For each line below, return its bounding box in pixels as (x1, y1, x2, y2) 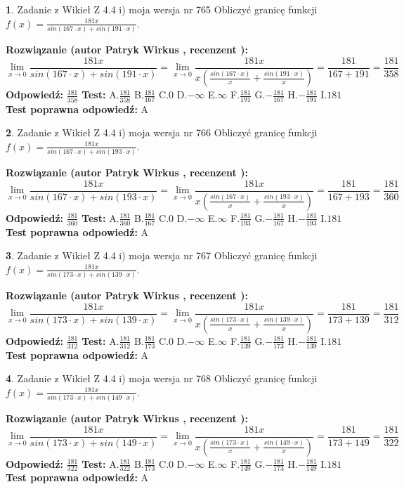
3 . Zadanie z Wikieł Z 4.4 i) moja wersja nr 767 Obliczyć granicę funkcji (6, 248, 318, 263)
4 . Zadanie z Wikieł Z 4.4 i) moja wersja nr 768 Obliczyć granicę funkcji (6, 371, 318, 386)
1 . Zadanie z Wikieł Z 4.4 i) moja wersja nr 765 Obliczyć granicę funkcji (6, 2, 318, 16)
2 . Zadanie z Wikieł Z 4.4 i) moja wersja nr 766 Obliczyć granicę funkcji (6, 125, 318, 140)
